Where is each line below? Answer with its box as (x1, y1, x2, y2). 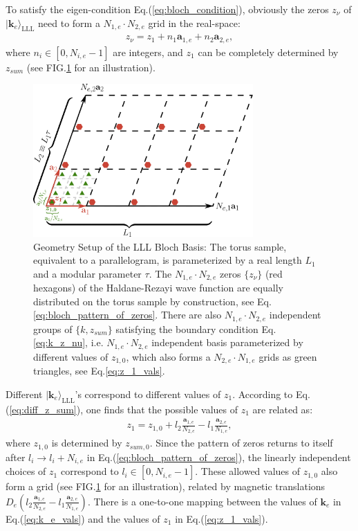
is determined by (51, 435, 122, 450)
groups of (33, 321, 73, 336)
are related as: (252, 402, 313, 416)
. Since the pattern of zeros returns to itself (149, 435, 333, 450)
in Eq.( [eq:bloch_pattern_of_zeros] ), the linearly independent (86, 449, 351, 464)
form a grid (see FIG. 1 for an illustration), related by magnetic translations (6, 479, 326, 494)
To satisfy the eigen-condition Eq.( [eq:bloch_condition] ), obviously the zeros (6, 2, 329, 16)
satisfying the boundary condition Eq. (115, 321, 276, 336)
